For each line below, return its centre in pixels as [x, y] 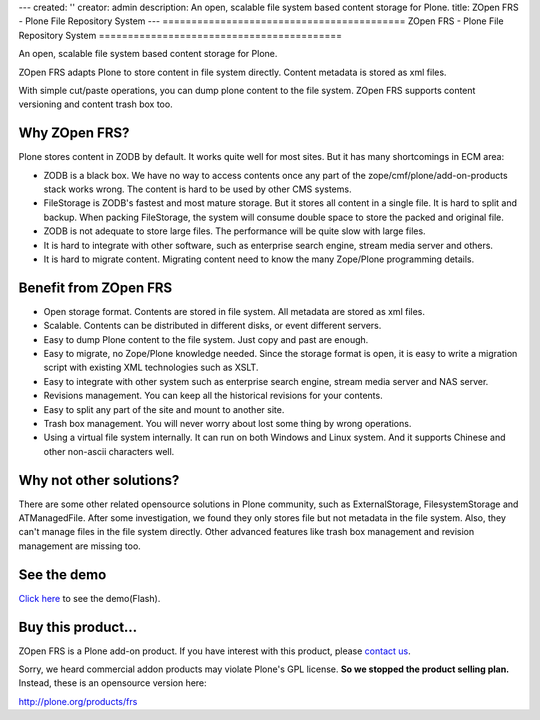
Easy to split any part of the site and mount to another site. [164, 409]
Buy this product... [78, 626]
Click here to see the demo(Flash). [89, 598]
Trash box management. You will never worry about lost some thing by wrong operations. [227, 424]
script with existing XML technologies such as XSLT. [151, 367]
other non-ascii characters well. [109, 451]
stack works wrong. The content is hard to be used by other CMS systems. [197, 189]
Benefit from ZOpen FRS [95, 287]
